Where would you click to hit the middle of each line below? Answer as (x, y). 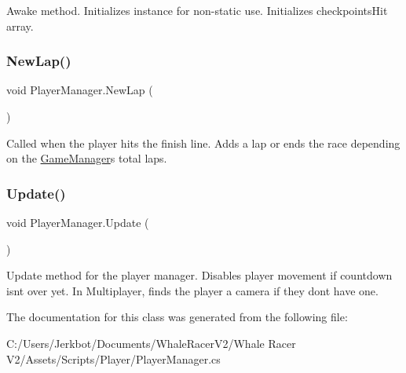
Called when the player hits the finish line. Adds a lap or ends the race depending (203, 143)
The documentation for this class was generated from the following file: (177, 317)
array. (20, 26)
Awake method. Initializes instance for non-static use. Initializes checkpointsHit (197, 10)
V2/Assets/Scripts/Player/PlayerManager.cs (113, 358)
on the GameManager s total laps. (87, 158)
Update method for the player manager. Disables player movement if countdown (199, 275)
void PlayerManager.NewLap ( (80, 90)
